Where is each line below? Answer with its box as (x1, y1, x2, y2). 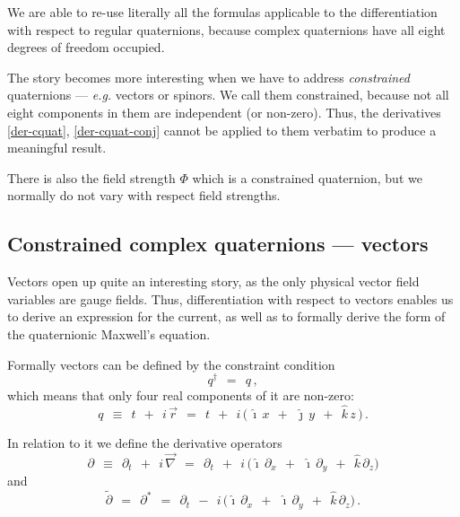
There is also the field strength (7, 168, 176, 187)
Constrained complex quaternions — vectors (7, 230, 429, 258)
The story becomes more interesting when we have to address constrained (7, 67, 410, 86)
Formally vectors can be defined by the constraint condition (7, 355, 335, 373)
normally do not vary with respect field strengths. (7, 186, 281, 205)
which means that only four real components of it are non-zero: (7, 386, 354, 405)
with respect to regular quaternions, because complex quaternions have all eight (7, 20, 446, 39)
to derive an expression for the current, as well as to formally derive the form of (7, 307, 446, 326)
